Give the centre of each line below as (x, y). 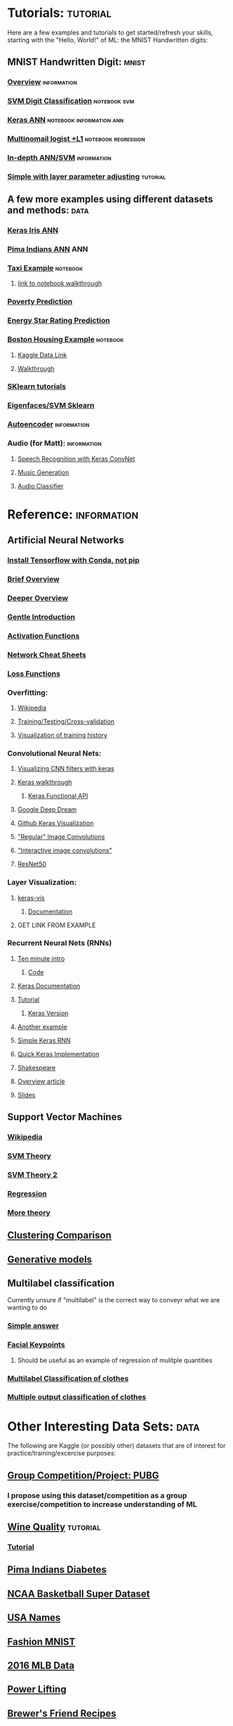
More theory (29, 1212)
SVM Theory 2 (32, 1175)
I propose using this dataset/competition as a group (97, 1495)
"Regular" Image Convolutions (61, 837)
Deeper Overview (38, 598)
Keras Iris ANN (33, 230)
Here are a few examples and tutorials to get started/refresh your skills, (110, 32)
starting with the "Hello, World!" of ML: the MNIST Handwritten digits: (108, 39)
